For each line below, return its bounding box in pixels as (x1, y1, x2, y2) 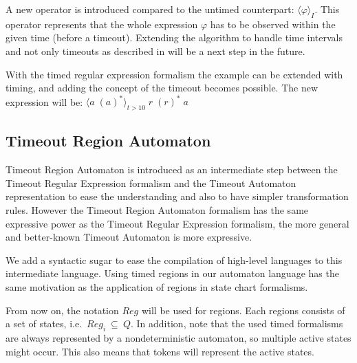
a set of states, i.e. (6, 316, 83, 331)
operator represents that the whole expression (6, 16, 198, 31)
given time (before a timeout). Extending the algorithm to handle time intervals (6, 30, 343, 45)
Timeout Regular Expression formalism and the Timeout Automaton (6, 175, 296, 190)
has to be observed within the (210, 16, 336, 31)
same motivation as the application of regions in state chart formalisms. (6, 280, 308, 294)
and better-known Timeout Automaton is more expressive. (6, 230, 252, 244)
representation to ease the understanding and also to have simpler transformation (6, 189, 349, 203)
